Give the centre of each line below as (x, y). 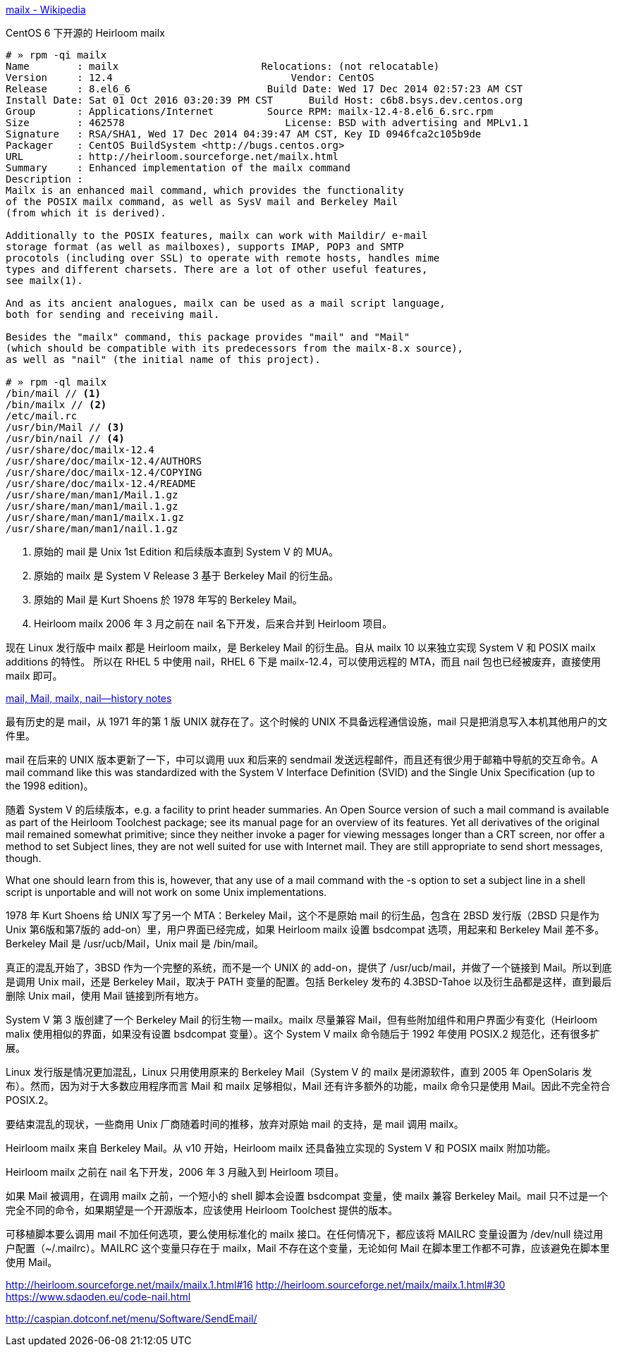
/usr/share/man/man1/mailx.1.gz (95, 517)
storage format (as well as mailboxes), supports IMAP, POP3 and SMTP (205, 247)
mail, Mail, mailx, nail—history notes (89, 698)
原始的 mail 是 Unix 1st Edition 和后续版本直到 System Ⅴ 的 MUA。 (186, 552)
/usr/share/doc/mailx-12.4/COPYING (104, 472)
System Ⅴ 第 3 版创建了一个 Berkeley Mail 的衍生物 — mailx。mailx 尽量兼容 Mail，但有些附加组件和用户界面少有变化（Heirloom (301, 1020)
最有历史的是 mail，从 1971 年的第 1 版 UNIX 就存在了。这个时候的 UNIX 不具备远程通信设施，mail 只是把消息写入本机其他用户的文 (307, 721)
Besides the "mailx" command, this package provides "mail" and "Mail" (208, 337)
